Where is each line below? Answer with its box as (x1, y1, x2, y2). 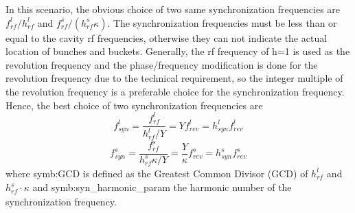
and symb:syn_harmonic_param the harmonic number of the (32, 180, 292, 194)
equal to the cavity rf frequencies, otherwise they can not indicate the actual (5, 30, 328, 45)
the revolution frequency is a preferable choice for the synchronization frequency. (5, 84, 345, 98)
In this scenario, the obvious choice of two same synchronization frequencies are (5, 2, 341, 16)
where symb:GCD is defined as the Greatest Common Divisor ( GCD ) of (5, 166, 308, 180)
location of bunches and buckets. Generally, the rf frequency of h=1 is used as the (5, 44, 350, 58)
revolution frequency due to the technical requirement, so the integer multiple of (5, 71, 343, 85)
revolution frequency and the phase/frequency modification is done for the (5, 57, 318, 71)
